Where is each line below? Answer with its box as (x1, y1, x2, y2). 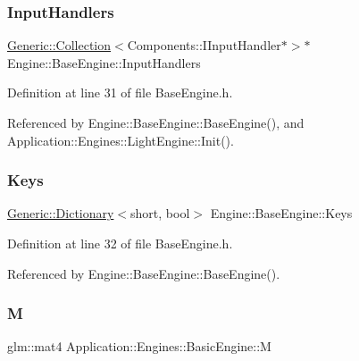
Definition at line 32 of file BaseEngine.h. (7, 234, 233, 252)
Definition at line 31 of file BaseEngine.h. (7, 83, 233, 102)
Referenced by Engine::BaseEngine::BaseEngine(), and (7, 113, 305, 131)
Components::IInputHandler (127, 36, 281, 55)
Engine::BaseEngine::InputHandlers (7, 53, 201, 71)
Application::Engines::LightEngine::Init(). (7, 130, 234, 149)
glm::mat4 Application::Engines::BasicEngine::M (7, 337, 271, 356)
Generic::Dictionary (7, 204, 114, 222)
